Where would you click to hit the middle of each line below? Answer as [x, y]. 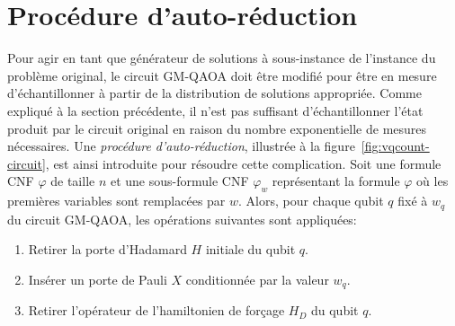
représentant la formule [336, 181]
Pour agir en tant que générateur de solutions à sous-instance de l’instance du [222, 58]
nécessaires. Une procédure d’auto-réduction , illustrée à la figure [181, 146]
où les [433, 181]
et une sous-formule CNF [179, 181]
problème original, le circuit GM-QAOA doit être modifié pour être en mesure [222, 75]
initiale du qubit [250, 249]
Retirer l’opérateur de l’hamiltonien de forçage [156, 310]
